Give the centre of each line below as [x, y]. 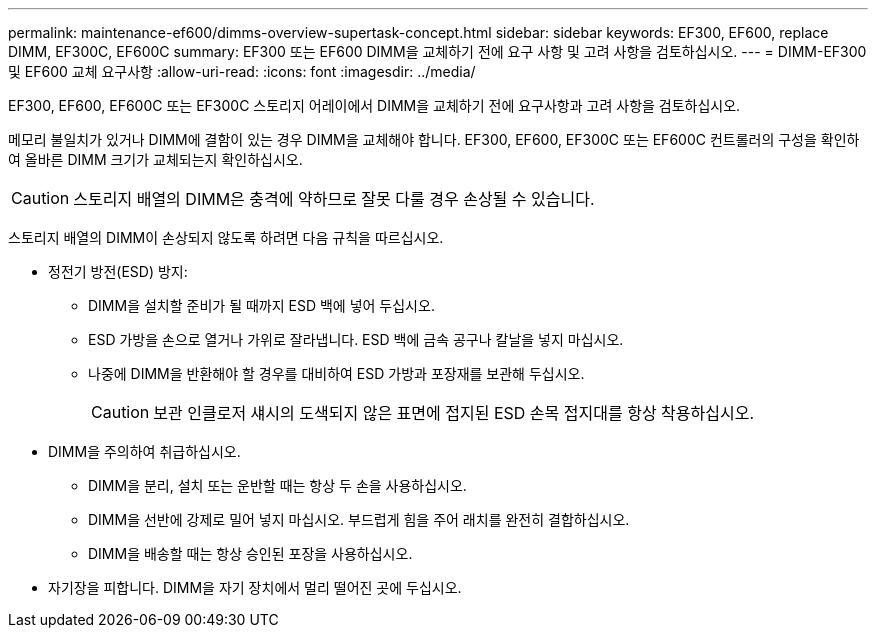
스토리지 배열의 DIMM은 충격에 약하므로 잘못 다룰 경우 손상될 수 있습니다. [334, 199]
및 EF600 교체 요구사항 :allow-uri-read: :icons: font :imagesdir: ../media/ [242, 71]
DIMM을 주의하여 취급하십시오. [144, 451]
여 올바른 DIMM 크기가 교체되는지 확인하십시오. [155, 159]
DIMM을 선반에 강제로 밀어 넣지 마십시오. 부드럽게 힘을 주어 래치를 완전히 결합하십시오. [359, 519]
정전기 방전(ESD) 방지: [118, 271]
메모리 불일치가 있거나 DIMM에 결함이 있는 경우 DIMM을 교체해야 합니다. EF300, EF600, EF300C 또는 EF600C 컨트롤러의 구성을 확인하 [434, 139]
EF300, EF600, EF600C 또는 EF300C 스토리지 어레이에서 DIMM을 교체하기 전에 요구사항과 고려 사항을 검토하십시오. [374, 105]
